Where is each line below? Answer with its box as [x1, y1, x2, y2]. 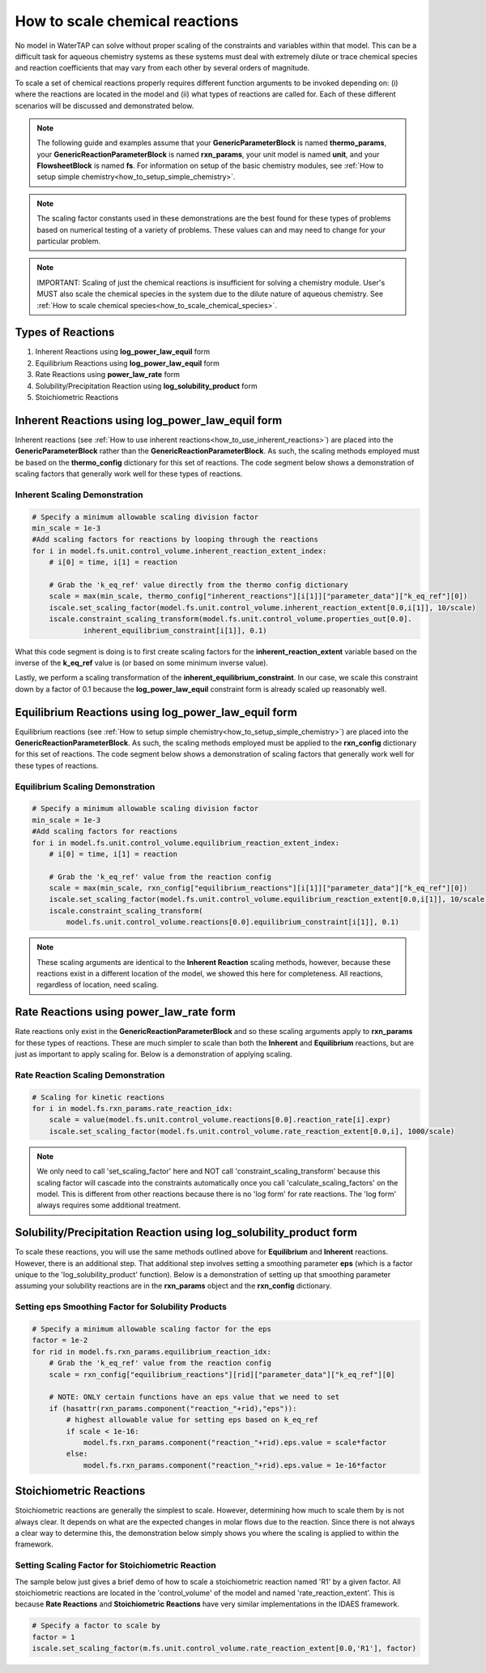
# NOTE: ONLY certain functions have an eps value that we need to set [49, 1392, 340, 1402]
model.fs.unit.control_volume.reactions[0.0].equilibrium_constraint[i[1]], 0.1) [66, 917, 400, 927]
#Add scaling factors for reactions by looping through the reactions [32, 535, 319, 544]
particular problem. [36, 236, 101, 247]
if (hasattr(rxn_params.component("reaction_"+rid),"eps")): [49, 1404, 297, 1413]
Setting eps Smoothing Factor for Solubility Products [15, 1302, 227, 1313]
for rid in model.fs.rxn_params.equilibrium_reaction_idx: [32, 1347, 271, 1356]
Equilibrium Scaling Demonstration [15, 781, 156, 792]
